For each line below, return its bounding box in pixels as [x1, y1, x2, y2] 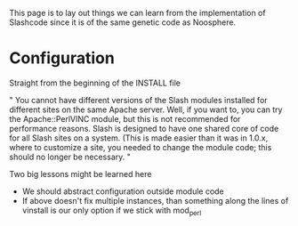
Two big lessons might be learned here [9, 168, 152, 179]
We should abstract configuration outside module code [21, 186, 224, 197]
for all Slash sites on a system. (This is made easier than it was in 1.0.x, [9, 133, 269, 143]
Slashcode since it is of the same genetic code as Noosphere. [9, 17, 237, 28]
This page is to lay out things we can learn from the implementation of [9, 8, 266, 18]
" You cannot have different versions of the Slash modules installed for [9, 94, 269, 105]
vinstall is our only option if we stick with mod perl [21, 205, 202, 217]
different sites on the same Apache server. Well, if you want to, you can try [9, 104, 283, 115]
